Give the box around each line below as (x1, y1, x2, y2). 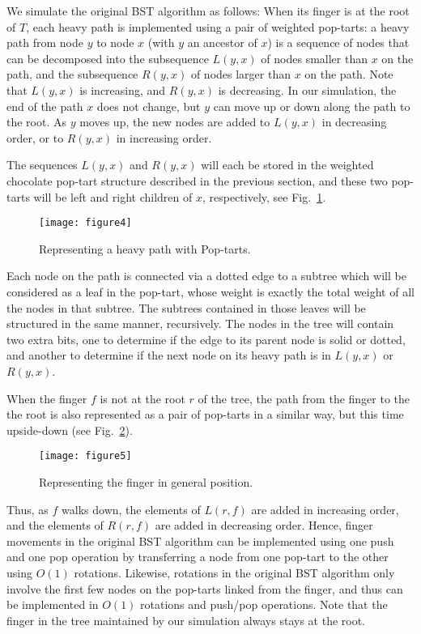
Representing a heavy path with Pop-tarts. (39, 240, 251, 257)
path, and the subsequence (6, 66, 138, 83)
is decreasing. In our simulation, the (218, 81, 397, 98)
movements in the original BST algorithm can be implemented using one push (6, 532, 394, 549)
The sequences (6, 156, 78, 173)
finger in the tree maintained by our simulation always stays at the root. (6, 611, 366, 628)
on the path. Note (304, 66, 393, 83)
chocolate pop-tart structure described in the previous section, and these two (6, 172, 388, 189)
